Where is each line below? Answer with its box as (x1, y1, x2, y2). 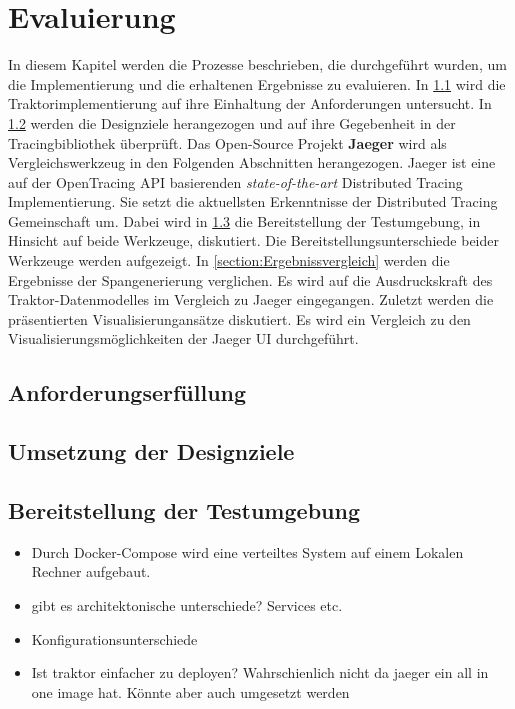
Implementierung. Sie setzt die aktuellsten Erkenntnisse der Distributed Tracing (8, 191, 498, 212)
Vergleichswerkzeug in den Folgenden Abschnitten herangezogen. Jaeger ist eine (8, 152, 496, 173)
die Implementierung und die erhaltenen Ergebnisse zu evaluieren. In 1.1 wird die (8, 73, 506, 94)
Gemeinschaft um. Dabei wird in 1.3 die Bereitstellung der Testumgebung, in (8, 210, 481, 231)
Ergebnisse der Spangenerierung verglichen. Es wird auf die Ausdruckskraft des (8, 269, 493, 290)
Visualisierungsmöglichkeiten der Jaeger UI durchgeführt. (8, 328, 359, 349)
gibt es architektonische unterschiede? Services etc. (31, 594, 343, 615)
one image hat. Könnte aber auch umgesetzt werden (31, 681, 350, 702)
